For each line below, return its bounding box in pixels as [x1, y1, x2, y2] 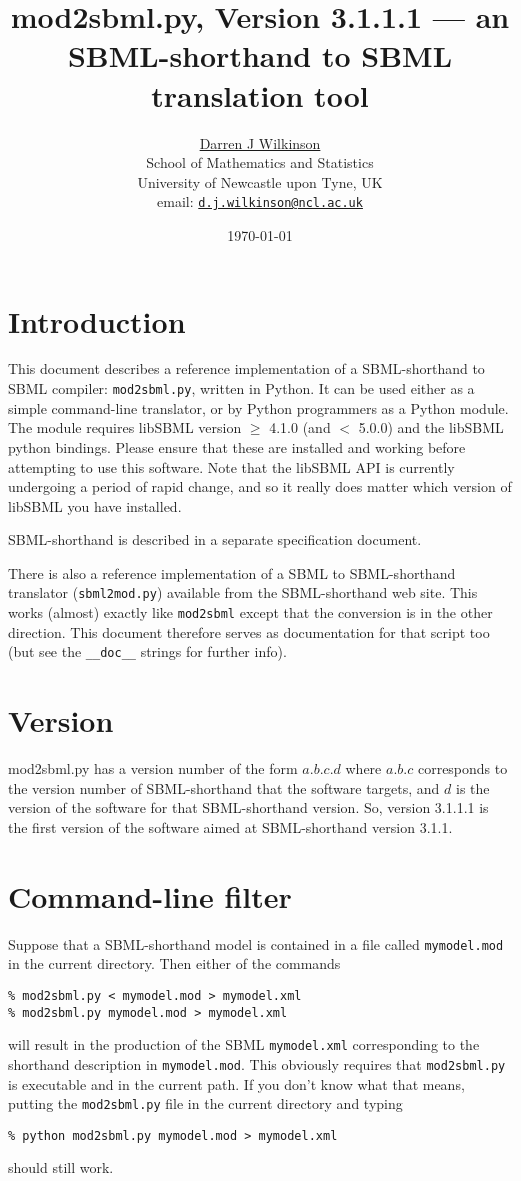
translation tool [151, 74, 369, 115]
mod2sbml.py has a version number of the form [8, 758, 298, 779]
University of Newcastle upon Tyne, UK [137, 171, 383, 192]
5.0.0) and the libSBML [358, 417, 504, 438]
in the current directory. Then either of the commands [8, 953, 341, 974]
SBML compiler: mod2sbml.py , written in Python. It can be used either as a [8, 378, 475, 399]
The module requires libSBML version [8, 417, 242, 438]
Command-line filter [8, 875, 292, 916]
